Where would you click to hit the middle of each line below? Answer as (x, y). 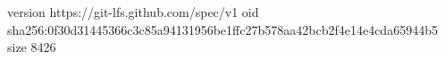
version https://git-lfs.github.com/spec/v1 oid (133, 12)
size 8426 (32, 47)
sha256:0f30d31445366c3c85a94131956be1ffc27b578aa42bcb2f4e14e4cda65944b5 (222, 29)
